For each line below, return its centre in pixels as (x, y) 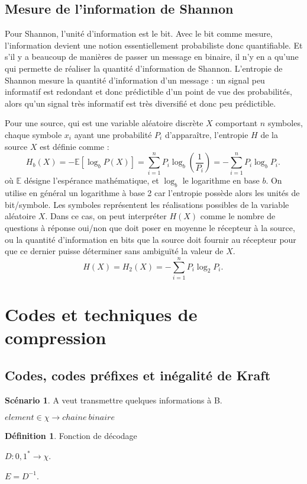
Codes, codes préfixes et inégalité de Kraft (138, 375)
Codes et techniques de (101, 314)
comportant (237, 123)
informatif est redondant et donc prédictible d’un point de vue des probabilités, (148, 92)
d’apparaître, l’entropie (206, 134)
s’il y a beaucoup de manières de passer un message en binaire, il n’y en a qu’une (152, 57)
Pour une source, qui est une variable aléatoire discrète (104, 123)
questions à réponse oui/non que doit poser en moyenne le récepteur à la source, (150, 228)
